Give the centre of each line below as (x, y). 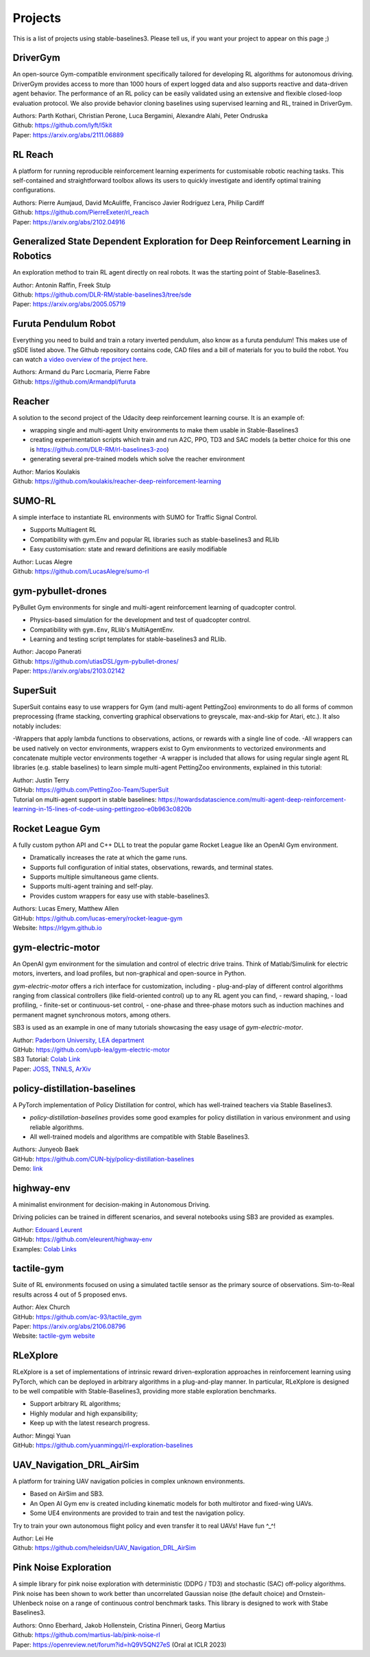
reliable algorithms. (57, 1127)
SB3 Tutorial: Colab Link (47, 1059)
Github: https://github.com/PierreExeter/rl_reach (81, 212)
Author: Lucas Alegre (42, 561)
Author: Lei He (33, 1538)
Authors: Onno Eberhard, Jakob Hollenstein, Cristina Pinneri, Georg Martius (119, 1625)
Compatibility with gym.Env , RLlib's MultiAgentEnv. (102, 629)
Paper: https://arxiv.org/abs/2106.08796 (69, 1326)
